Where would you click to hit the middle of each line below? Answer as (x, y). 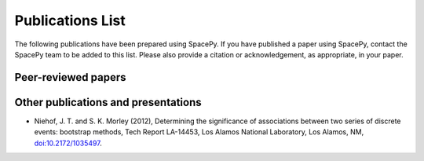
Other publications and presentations (108, 102)
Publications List (70, 20)
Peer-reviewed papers (70, 77)
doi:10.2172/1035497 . (68, 143)
